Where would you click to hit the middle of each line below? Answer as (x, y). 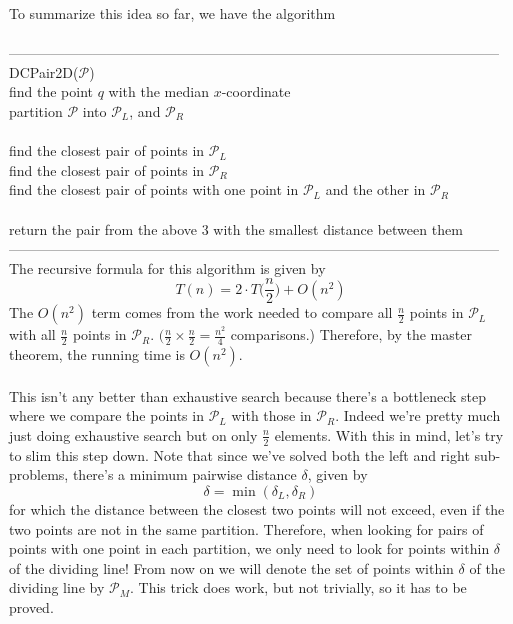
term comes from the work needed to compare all (242, 312)
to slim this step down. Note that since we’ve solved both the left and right (239, 454)
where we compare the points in (106, 415)
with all (32, 334)
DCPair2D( (44, 71)
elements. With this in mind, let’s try (389, 434)
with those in (271, 415)
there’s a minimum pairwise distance (184, 474)
